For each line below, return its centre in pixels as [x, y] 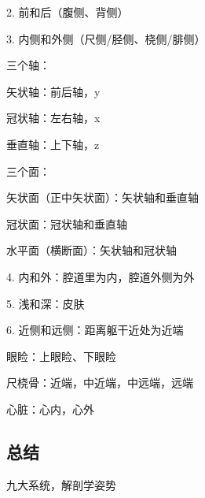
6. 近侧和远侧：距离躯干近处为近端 [95, 330]
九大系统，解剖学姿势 [61, 484]
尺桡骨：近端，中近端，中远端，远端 [100, 383]
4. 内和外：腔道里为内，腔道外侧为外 [101, 276]
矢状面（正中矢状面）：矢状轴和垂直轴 [102, 197]
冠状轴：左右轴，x [53, 118]
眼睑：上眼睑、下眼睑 [61, 356]
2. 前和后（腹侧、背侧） [68, 12]
